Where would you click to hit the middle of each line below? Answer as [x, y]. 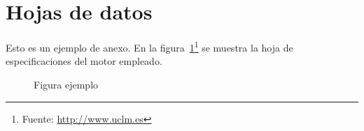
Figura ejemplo [66, 84]
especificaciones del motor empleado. [84, 61]
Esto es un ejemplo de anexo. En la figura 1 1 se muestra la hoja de [149, 46]
